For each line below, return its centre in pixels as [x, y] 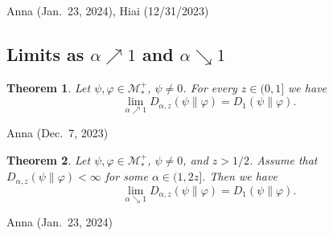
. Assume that [284, 160]
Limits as [45, 53]
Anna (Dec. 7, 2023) [58, 133]
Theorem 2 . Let [49, 160]
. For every [210, 87]
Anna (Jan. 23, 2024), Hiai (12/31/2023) [108, 10]
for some [126, 176]
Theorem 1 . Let [49, 87]
